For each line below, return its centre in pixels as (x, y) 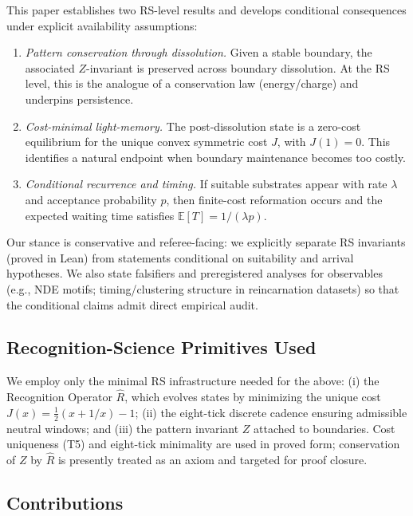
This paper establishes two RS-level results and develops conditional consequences (206, 10)
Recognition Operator (59, 397)
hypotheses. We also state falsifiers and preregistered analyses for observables (195, 273)
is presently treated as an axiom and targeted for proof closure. (212, 459)
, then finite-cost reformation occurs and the (274, 199)
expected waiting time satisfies (100, 215)
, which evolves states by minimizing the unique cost (253, 397)
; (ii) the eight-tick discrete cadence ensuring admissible (271, 412)
